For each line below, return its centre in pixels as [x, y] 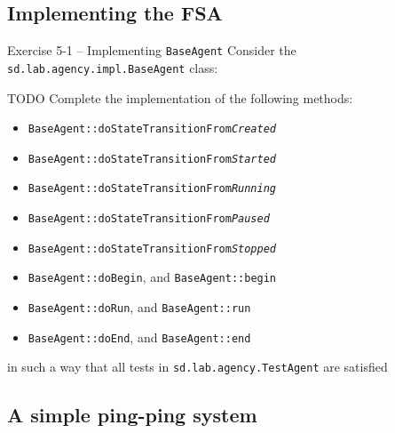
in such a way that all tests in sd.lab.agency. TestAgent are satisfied [197, 367]
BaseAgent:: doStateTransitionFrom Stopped [152, 249]
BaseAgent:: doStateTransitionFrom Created [152, 129]
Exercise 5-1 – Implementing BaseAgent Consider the [152, 50]
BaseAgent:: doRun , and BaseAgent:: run [139, 307]
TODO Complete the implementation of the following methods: [180, 97]
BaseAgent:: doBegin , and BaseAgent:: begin [152, 277]
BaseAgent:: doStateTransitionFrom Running [152, 189]
